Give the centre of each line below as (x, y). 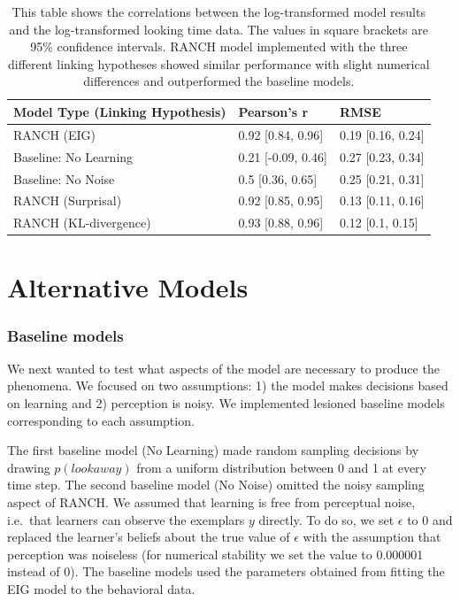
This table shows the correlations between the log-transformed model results (218, 12)
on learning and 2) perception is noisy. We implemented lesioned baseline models (226, 403)
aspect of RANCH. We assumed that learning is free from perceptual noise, (211, 502)
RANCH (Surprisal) (68, 200)
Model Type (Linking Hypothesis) (120, 111)
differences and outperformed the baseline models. (219, 81)
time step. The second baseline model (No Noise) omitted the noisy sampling (216, 485)
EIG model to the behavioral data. (101, 589)
